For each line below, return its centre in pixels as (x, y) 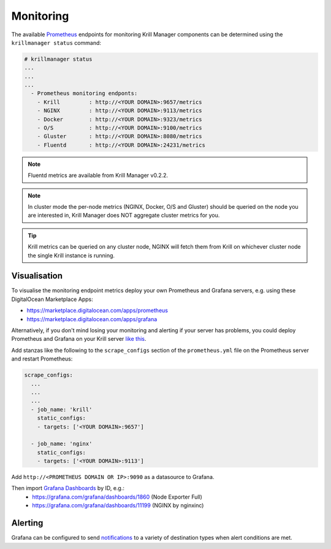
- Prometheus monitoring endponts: (84, 93)
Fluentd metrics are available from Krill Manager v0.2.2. (98, 176)
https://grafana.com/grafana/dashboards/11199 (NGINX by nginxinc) (118, 505)
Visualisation (37, 276)
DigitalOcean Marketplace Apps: (52, 299)
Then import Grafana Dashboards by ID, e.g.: (68, 488)
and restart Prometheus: (42, 359)
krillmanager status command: (56, 42)
